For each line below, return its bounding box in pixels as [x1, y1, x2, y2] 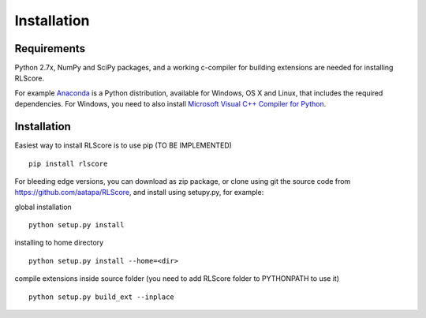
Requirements [14, 42, 86, 55]
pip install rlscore [28, 159, 108, 168]
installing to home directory [14, 238, 104, 248]
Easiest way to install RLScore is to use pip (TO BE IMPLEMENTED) [14, 140, 233, 150]
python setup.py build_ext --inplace [28, 292, 175, 301]
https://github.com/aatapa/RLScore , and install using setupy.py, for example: [14, 188, 264, 197]
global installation [14, 202, 73, 211]
